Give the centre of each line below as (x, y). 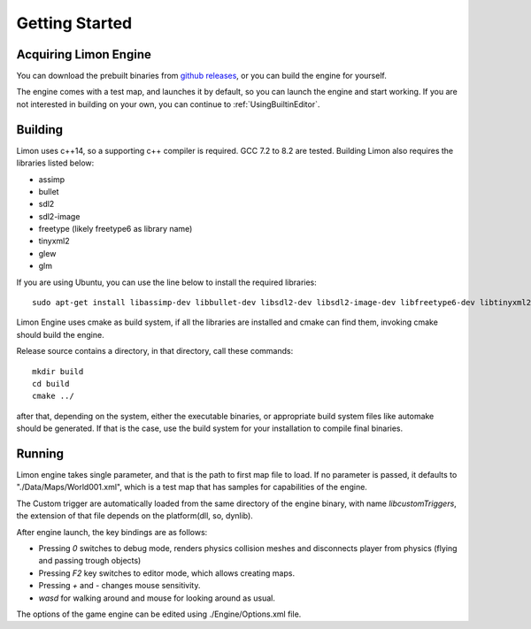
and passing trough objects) (90, 561)
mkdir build (58, 371)
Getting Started (74, 23)
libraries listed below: (55, 163)
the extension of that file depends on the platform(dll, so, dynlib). (135, 516)
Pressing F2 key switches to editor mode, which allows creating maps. (167, 573)
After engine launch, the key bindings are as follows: (112, 532)
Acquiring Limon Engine (84, 54)
